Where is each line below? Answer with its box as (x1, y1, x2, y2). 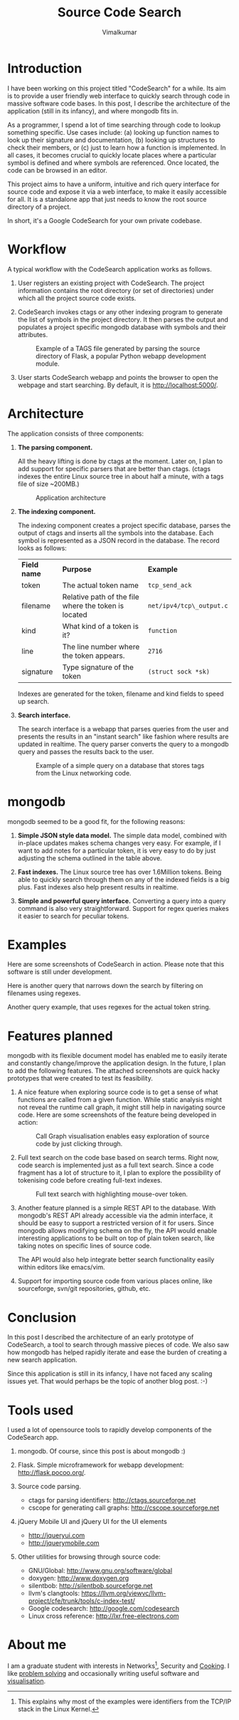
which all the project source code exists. (17, 294, 137, 302)
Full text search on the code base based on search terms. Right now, (17, 1153, 219, 1162)
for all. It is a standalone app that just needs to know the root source (7, 195, 207, 203)
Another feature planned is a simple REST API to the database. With (17, 1204, 216, 1212)
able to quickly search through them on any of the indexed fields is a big (17, 875, 230, 884)
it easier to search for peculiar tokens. (17, 912, 129, 920)
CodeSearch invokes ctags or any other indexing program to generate (17, 307, 223, 316)
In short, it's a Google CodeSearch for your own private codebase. (7, 216, 202, 225)
